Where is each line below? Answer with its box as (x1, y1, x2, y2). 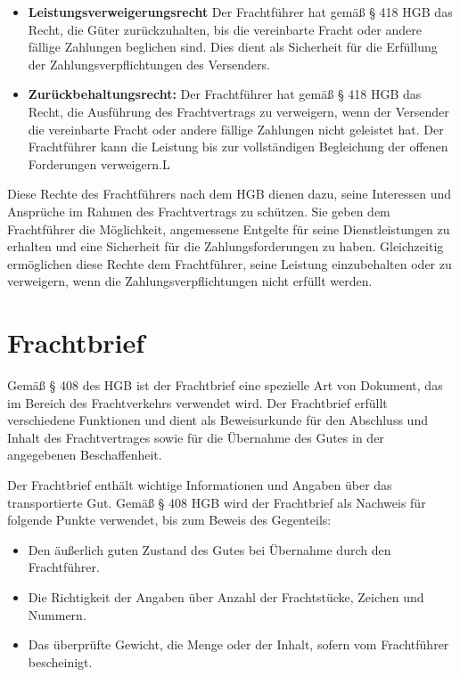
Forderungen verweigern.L (28, 154, 170, 173)
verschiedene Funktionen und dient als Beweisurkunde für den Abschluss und (7, 411, 428, 429)
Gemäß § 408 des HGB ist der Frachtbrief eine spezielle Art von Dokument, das (7, 376, 443, 395)
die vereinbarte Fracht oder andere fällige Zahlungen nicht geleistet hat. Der (28, 119, 444, 138)
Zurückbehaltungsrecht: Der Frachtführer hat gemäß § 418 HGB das (28, 85, 422, 103)
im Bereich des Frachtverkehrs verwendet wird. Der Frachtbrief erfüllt (7, 393, 388, 412)
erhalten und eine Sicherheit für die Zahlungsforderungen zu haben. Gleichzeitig (7, 237, 444, 256)
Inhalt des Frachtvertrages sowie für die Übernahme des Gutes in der (7, 428, 384, 446)
